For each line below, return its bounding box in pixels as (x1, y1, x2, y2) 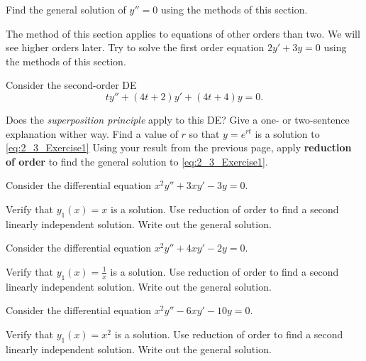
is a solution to (255, 126, 320, 141)
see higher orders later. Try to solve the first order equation (6, 40, 265, 55)
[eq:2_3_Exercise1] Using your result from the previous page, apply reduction (6, 140, 352, 155)
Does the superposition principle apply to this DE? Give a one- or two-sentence (6, 112, 350, 126)
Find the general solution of (6, 2, 126, 16)
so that (189, 126, 220, 141)
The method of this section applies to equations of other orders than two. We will (6, 26, 360, 41)
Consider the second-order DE (6, 77, 137, 92)
